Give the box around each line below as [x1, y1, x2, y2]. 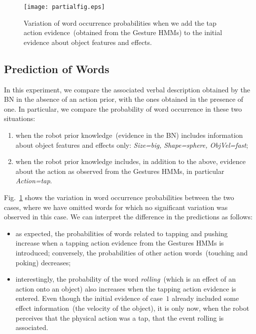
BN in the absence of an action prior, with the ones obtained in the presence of [4, 94, 244, 104]
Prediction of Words [4, 61, 110, 76]
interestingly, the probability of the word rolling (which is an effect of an [15, 274, 236, 284]
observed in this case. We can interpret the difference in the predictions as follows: [4, 211, 253, 222]
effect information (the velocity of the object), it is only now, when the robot [15, 302, 250, 313]
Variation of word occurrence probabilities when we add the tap [24, 17, 217, 28]
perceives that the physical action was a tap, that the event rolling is [15, 312, 224, 323]
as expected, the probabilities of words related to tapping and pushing [15, 228, 228, 238]
